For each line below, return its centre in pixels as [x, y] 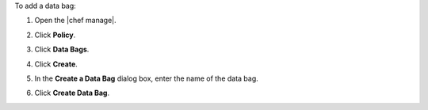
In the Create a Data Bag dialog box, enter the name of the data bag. [147, 78]
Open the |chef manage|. [75, 21]
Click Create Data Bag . [72, 93]
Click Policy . [55, 35]
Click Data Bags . [62, 49]
